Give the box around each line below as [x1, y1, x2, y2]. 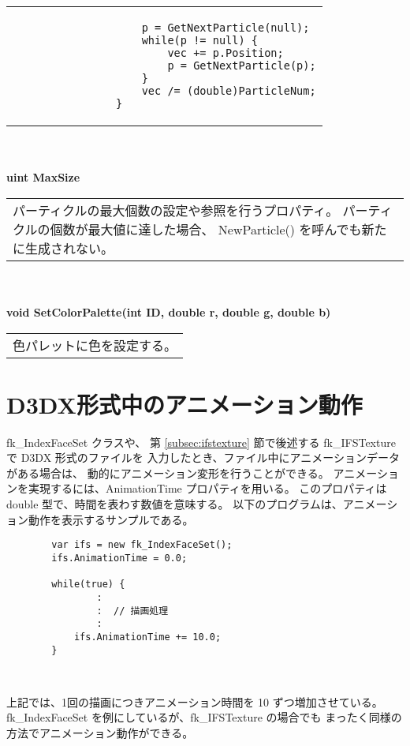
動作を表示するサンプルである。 [28, 511, 194, 527]
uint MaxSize [6, 169, 80, 186]
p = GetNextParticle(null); [141, 21, 310, 34]
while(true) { [51, 579, 125, 590]
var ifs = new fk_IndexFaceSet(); [51, 539, 233, 551]
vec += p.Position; [167, 47, 284, 59]
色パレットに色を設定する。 [13, 336, 177, 354]
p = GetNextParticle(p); [167, 59, 316, 72]
